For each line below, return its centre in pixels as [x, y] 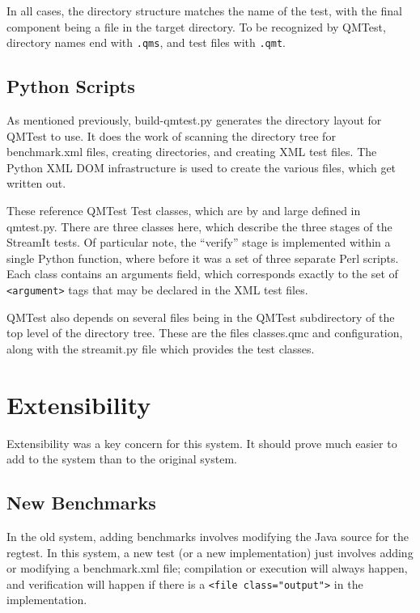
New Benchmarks [81, 503]
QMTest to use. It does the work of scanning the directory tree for [171, 135]
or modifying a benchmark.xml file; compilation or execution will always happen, [207, 568]
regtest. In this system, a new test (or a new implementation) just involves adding [210, 552]
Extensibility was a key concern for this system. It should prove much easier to [202, 443]
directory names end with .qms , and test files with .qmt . [146, 42]
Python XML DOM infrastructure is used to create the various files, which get [202, 167]
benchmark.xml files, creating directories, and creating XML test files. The [192, 152]
